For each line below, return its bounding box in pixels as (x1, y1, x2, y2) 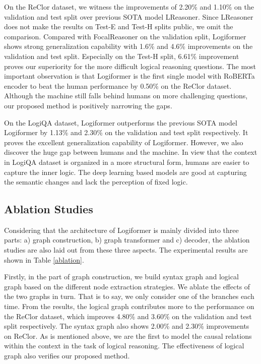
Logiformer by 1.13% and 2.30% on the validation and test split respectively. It (4, 127, 248, 138)
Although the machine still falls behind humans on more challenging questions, (4, 90, 248, 101)
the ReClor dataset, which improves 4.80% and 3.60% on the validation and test (4, 311, 252, 321)
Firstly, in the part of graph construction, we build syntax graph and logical (4, 271, 239, 282)
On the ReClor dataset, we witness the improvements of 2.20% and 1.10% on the (4, 2, 254, 12)
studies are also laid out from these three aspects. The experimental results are (4, 245, 248, 255)
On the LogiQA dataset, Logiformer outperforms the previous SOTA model (4, 117, 237, 128)
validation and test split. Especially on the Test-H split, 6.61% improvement (4, 50, 239, 61)
